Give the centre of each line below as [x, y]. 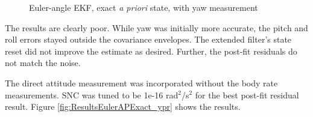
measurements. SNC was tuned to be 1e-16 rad [92, 94]
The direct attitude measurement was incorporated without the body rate [141, 82]
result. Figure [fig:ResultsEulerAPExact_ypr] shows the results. [123, 106]
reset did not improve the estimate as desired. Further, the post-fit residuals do [151, 51]
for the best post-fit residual [247, 94]
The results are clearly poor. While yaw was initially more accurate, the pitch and [156, 27]
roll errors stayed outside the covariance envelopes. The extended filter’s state [148, 39]
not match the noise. [43, 63]
